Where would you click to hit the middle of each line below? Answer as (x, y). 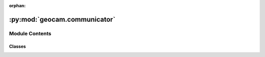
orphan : (17, 6)
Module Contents (30, 33)
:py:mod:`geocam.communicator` (62, 19)
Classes (18, 46)
